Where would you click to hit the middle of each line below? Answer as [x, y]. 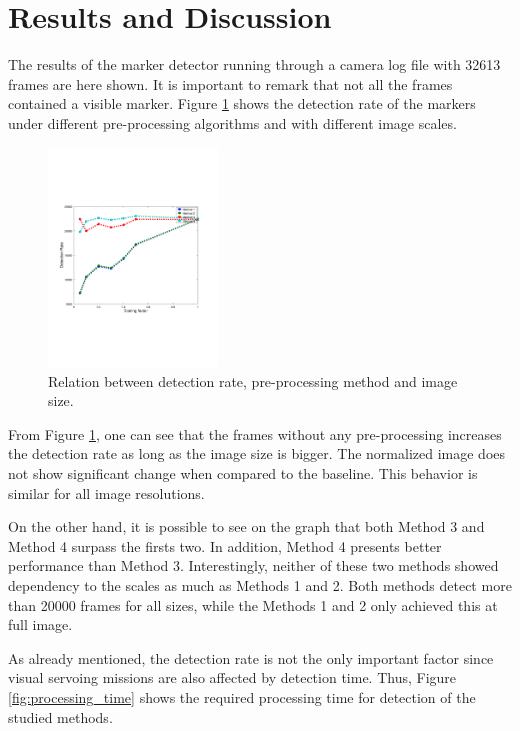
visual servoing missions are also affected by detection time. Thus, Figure [232, 677]
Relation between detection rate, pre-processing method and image [253, 380]
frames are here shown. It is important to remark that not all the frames [230, 83]
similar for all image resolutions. [106, 492]
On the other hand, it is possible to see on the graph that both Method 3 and [246, 526]
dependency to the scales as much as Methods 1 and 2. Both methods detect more [260, 584]
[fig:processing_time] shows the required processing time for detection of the [242, 696]
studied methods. [60, 716]
